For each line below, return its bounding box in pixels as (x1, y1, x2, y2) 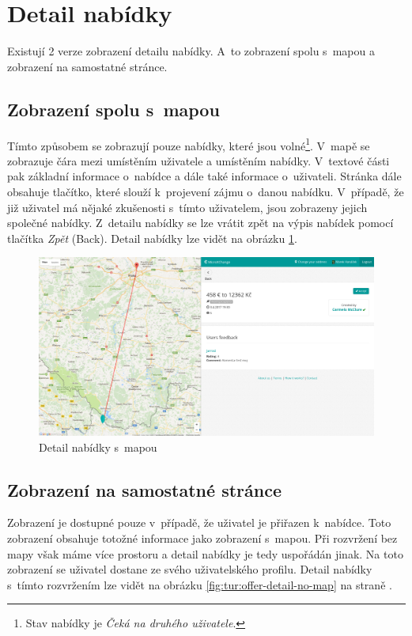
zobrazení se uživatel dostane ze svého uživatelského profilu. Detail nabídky (7, 561, 372, 577)
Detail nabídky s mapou (39, 438, 157, 455)
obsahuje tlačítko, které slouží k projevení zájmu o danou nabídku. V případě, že (7, 183, 404, 199)
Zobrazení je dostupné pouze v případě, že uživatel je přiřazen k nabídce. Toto (7, 514, 391, 531)
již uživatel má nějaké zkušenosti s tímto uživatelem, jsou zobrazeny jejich (7, 199, 368, 215)
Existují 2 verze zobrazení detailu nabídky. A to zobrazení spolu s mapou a (7, 43, 375, 59)
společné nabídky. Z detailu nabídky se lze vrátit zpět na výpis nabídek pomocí (7, 214, 394, 231)
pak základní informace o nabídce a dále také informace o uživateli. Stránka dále (7, 168, 402, 184)
